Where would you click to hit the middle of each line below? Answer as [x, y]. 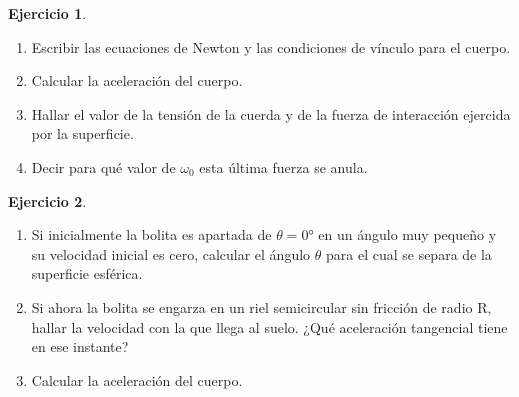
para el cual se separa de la [408, 253]
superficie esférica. [87, 273]
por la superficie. [82, 133]
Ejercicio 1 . [47, 13]
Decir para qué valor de [103, 166]
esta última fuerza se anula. [283, 166]
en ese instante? [80, 346]
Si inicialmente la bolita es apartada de [151, 234]
